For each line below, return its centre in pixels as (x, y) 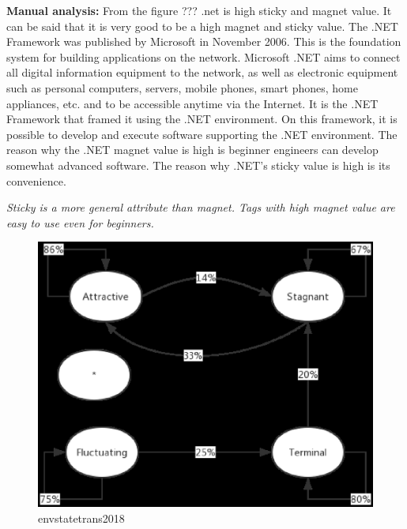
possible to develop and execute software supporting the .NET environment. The (202, 134)
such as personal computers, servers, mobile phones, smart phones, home (182, 87)
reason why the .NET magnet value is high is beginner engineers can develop (192, 150)
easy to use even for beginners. (80, 222)
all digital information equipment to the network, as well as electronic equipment (202, 72)
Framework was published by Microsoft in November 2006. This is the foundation (204, 41)
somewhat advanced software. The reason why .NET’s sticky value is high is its (198, 165)
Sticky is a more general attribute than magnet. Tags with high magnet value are (201, 207)
